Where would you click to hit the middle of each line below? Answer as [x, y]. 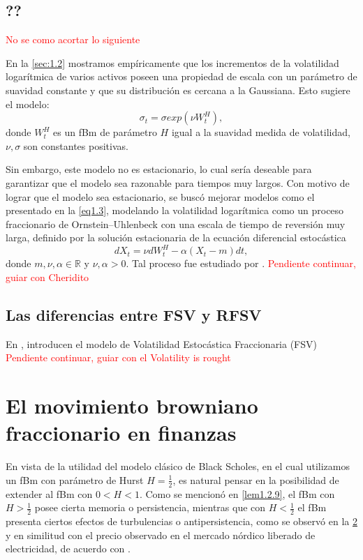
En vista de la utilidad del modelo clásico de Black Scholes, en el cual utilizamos [178, 466]
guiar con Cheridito [47, 277]
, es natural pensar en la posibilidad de [256, 479]
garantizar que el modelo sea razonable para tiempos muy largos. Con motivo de [178, 182]
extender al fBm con [49, 493]
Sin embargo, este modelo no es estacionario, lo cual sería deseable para [159, 169]
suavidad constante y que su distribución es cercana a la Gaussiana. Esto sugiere [178, 90]
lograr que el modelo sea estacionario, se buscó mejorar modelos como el [160, 196]
